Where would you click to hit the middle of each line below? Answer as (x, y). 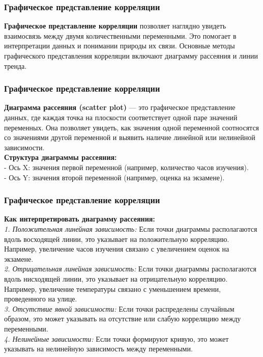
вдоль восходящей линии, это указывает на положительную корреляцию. (117, 239)
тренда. (16, 65)
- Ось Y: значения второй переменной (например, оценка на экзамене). (114, 177)
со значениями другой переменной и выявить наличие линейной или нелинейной (130, 137)
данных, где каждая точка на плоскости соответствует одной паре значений (121, 117)
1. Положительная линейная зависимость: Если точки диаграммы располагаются (131, 228)
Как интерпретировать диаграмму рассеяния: (80, 219)
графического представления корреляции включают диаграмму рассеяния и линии (131, 56)
